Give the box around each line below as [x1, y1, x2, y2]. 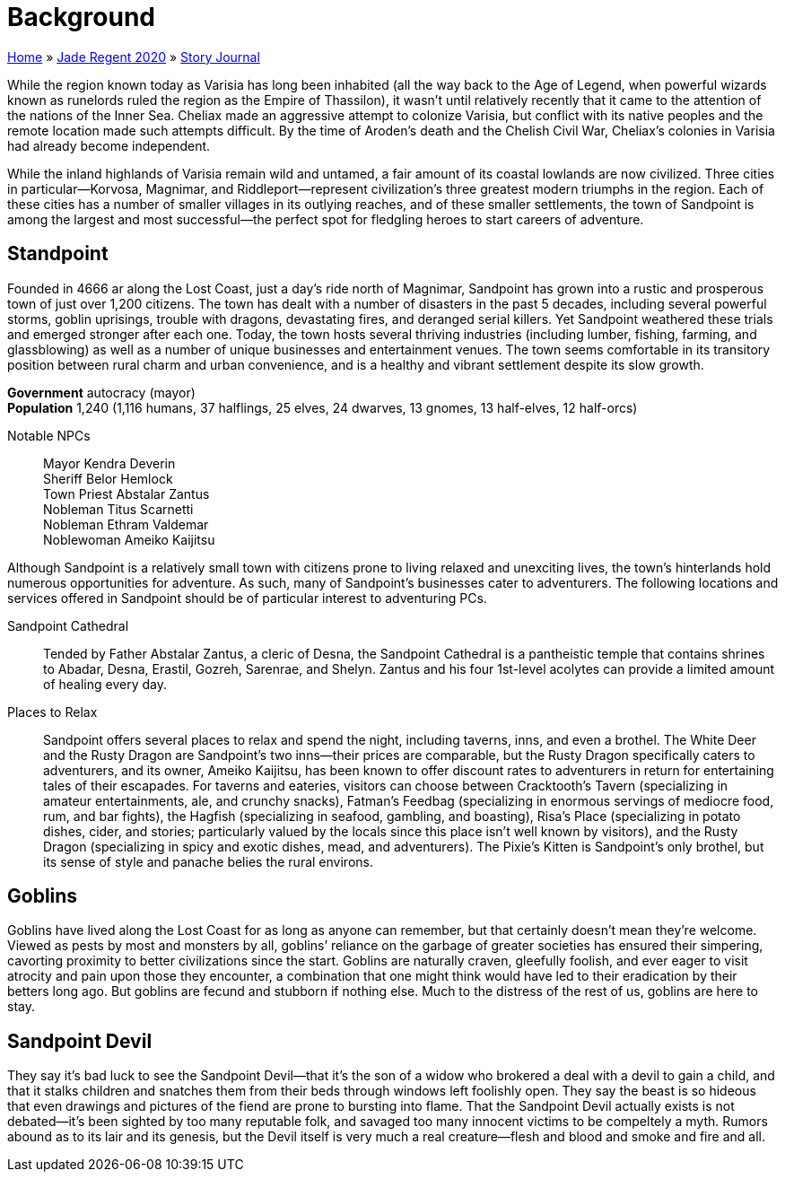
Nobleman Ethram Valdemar [43, 516, 209, 532]
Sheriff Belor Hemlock [43, 470, 173, 486]
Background [7, 2, 155, 32]
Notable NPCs [7, 427, 91, 443]
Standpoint [7, 242, 109, 266]
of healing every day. [43, 676, 167, 692]
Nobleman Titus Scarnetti [43, 501, 194, 517]
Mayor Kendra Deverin [43, 455, 176, 471]
